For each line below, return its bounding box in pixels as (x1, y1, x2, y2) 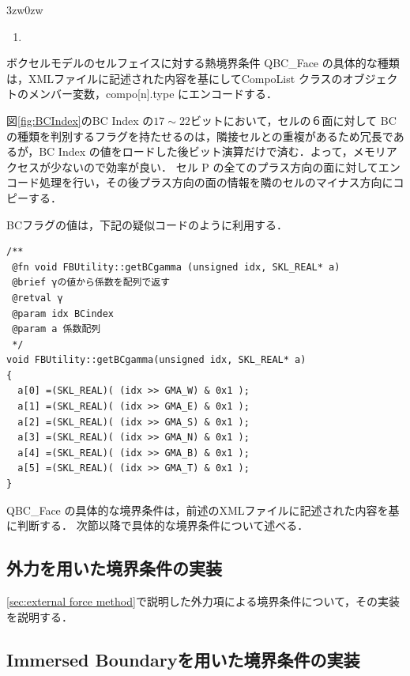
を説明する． (6, 608, 73, 625)
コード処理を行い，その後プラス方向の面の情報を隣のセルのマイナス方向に (6, 174, 393, 191)
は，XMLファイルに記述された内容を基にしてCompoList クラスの (6, 70, 343, 86)
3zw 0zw (6, 2, 43, 17)
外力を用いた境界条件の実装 (6, 556, 222, 580)
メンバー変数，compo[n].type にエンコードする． (28, 85, 278, 102)
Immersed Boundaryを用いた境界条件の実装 (6, 647, 360, 671)
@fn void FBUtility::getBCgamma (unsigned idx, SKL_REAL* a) (12, 261, 340, 273)
